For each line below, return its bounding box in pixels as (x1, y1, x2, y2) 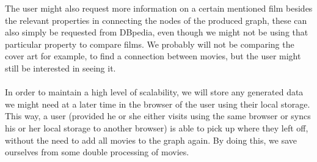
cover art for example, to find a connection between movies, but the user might (5, 50, 301, 62)
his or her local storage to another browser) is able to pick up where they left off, (5, 121, 308, 134)
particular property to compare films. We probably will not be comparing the (5, 37, 294, 50)
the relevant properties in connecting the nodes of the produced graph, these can (5, 13, 307, 26)
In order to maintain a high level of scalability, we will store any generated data (5, 86, 304, 98)
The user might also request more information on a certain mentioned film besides (5, 2, 313, 14)
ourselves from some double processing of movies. (5, 145, 189, 158)
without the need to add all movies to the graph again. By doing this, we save (5, 133, 297, 146)
